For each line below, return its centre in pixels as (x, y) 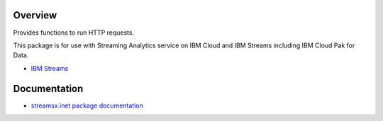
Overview (35, 15)
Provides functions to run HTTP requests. (74, 33)
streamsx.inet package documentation (87, 105)
